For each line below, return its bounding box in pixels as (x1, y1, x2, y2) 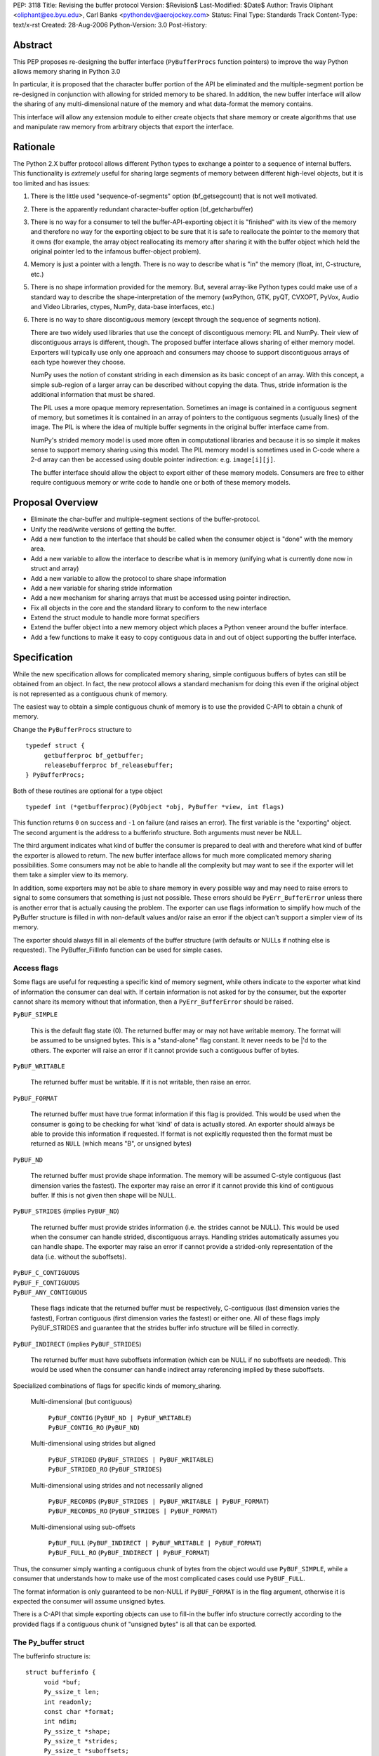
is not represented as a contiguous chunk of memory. (13, 689, 168, 698)
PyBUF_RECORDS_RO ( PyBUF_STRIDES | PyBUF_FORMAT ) (48, 1507, 218, 1515)
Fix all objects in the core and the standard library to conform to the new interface (30, 603, 267, 612)
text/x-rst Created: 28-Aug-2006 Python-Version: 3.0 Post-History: (13, 20, 207, 29)
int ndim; (44, 1717, 78, 1726)
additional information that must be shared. (30, 391, 155, 399)
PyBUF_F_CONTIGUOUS (13, 1278, 80, 1287)
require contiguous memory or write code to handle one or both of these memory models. (30, 478, 291, 487)
